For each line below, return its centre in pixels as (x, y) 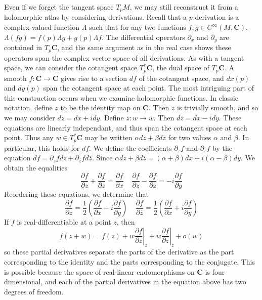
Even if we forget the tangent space (59, 7)
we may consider (30, 117)
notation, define (28, 108)
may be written (108, 137)
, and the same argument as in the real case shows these (144, 47)
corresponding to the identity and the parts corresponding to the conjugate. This (129, 262)
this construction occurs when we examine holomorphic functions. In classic (121, 97)
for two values (190, 137)
